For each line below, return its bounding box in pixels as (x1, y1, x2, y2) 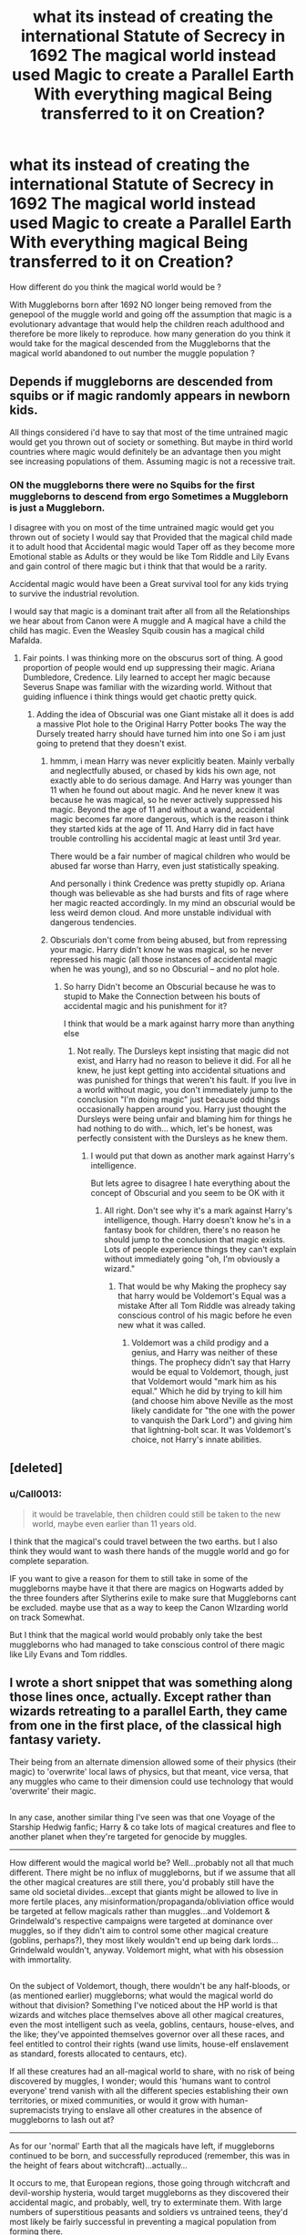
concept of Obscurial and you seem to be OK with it (90, 1188, 285, 1199)
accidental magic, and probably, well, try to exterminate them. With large (9, 2197, 282, 2208)
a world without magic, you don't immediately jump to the (76, 1085, 293, 1096)
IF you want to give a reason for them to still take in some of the (9, 1572, 249, 1583)
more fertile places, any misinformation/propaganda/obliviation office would (9, 1896, 294, 1907)
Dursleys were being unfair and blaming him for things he (76, 1114, 292, 1125)
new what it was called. (117, 1320, 207, 1331)
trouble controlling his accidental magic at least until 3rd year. (49, 833, 281, 844)
